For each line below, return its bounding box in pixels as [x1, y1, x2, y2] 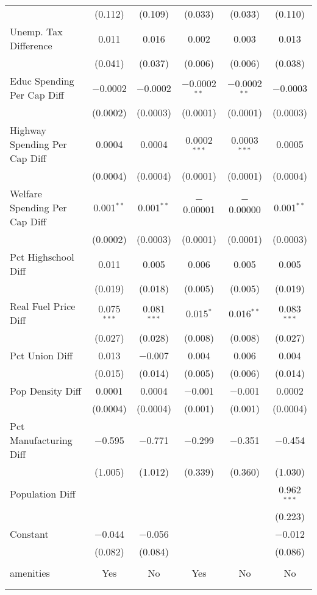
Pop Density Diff [10, 384, 82, 398]
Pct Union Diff [10, 348, 73, 362]
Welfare [10, 186, 42, 200]
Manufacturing [10, 433, 73, 447]
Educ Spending [10, 74, 74, 88]
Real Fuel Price [10, 299, 76, 313]
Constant [10, 526, 49, 541]
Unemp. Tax [10, 24, 63, 38]
